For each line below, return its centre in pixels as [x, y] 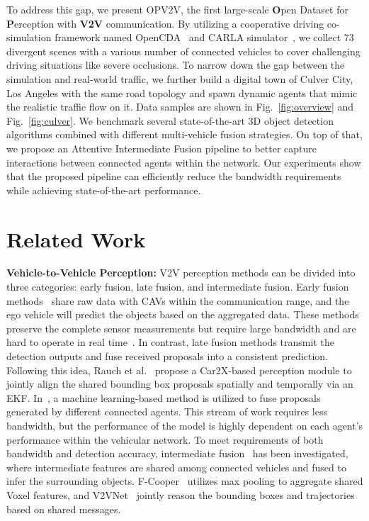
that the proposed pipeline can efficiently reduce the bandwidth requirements [174, 176]
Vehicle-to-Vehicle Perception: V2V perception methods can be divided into [181, 273]
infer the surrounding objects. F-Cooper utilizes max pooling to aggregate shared [185, 481]
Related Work [76, 239]
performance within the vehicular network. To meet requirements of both [165, 439]
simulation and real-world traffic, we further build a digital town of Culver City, [180, 78]
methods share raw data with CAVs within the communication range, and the [178, 300]
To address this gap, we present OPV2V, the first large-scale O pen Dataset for [177, 9]
